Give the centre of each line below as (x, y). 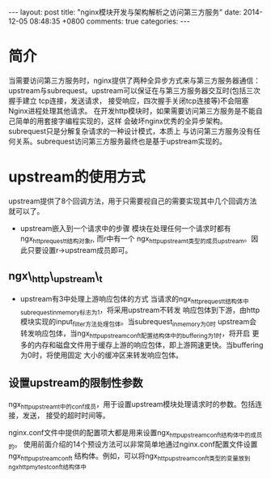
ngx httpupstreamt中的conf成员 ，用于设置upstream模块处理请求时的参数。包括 (132, 405)
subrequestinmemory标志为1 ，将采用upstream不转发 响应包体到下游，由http (140, 311)
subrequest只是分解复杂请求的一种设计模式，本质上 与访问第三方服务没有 (131, 130)
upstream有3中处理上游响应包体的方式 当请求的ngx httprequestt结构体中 (134, 299)
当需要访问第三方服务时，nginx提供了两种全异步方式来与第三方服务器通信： (135, 80)
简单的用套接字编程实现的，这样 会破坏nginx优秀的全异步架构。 (121, 121)
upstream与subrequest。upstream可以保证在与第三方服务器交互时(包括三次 (135, 90)
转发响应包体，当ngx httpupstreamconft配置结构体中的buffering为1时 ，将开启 (135, 334)
